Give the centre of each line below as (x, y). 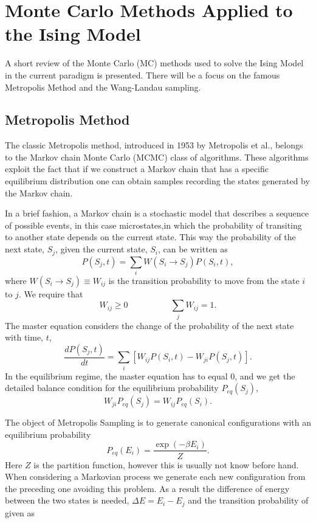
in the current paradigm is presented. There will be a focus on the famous (143, 74)
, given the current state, (101, 249)
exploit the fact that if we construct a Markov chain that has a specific (137, 169)
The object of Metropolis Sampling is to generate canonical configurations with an (158, 422)
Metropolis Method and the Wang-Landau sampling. (103, 87)
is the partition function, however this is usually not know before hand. (166, 464)
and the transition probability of (248, 500)
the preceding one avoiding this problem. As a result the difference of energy (147, 488)
